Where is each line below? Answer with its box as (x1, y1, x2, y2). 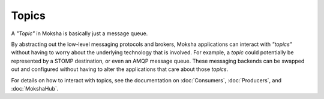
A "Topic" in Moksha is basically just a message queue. (11, 30, 148, 37)
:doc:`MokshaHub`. (11, 85, 59, 92)
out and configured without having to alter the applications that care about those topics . (11, 66, 229, 73)
